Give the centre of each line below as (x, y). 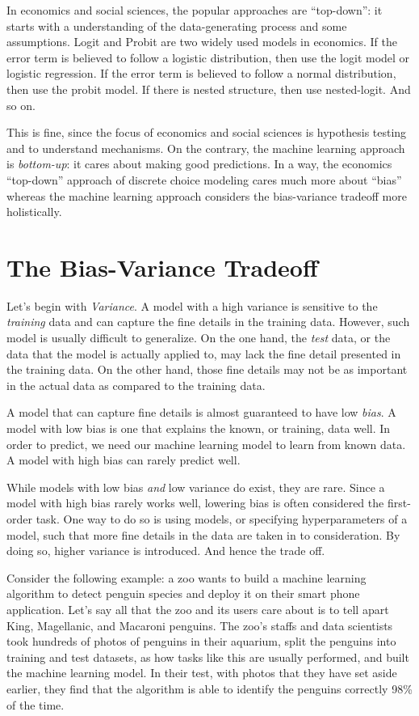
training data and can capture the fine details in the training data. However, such (208, 322)
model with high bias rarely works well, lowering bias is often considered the (195, 503)
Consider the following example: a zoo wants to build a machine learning (186, 577)
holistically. (34, 212)
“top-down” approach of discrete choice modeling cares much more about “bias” (204, 179)
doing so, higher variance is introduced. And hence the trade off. (166, 551)
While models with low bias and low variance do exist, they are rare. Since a (196, 487)
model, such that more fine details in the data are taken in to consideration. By (203, 534)
